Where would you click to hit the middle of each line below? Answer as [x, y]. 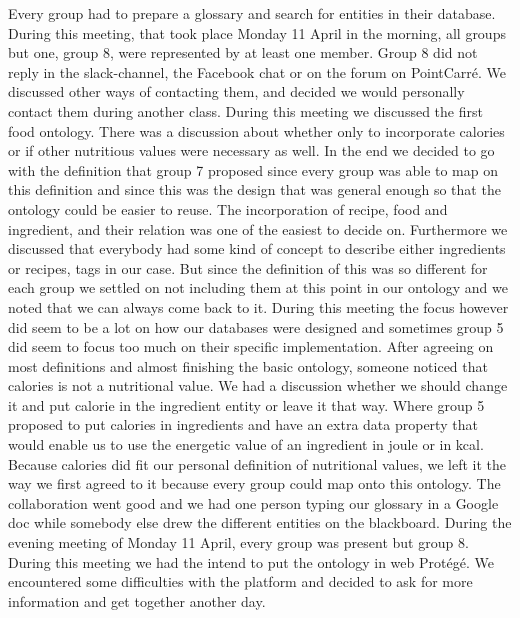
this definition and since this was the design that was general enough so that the [254, 189]
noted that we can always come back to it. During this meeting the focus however [258, 306]
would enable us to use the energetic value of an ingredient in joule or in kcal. [246, 444]
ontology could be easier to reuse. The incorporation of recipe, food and [228, 208]
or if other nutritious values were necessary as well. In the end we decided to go [251, 150]
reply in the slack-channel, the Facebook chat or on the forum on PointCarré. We [257, 71]
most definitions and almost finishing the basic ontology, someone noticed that [248, 365]
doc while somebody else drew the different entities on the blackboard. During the [260, 522]
